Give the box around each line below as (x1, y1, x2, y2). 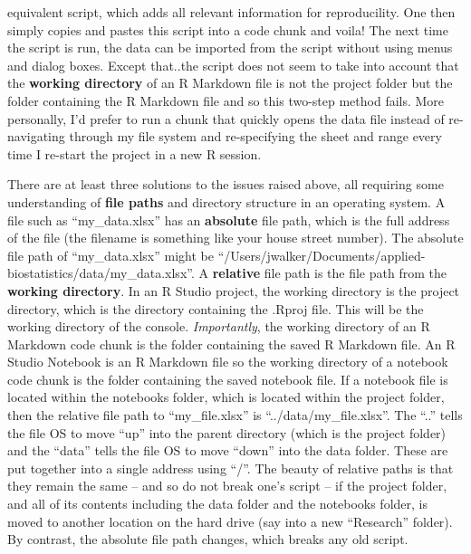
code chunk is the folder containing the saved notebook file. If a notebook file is (7, 369, 448, 388)
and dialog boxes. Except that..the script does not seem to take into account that (7, 55, 459, 74)
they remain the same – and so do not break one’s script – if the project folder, (7, 476, 447, 495)
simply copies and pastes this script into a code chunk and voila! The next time (7, 20, 448, 39)
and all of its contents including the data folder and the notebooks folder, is (7, 494, 428, 513)
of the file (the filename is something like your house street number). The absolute (7, 228, 464, 247)
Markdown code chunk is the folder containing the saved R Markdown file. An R (7, 334, 456, 353)
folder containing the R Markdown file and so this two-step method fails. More (7, 91, 445, 110)
